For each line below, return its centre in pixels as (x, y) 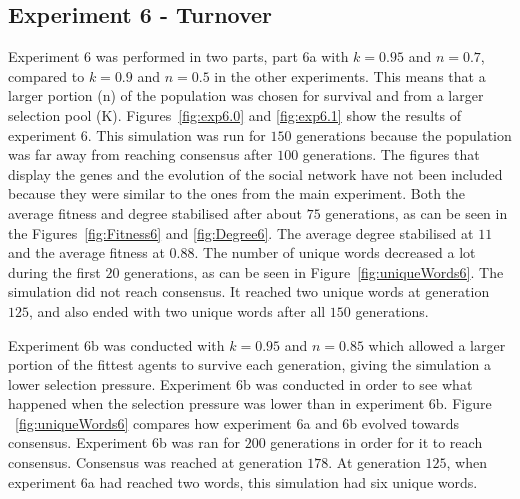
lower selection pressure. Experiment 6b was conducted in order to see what (240, 383)
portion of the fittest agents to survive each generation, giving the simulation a (250, 364)
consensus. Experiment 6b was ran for (124, 442)
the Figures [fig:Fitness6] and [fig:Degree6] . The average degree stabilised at (241, 232)
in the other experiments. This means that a (350, 75)
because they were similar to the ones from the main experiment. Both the (237, 193)
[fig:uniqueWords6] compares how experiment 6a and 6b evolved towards (237, 422)
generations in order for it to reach (376, 442)
